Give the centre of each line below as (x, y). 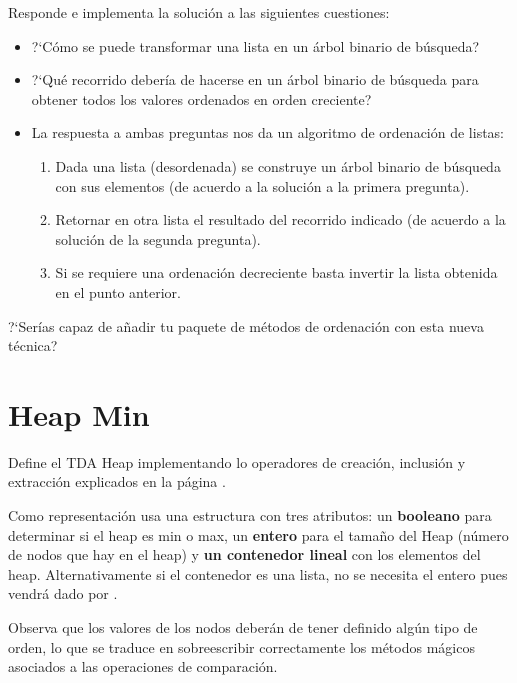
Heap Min (79, 413)
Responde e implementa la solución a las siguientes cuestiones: (199, 12)
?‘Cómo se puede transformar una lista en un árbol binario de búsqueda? (255, 45)
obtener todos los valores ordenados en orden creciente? (201, 98)
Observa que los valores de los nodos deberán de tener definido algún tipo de (243, 627)
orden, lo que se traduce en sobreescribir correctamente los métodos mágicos (241, 646)
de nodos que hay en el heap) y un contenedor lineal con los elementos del (244, 554)
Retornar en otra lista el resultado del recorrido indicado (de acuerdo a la (280, 219)
